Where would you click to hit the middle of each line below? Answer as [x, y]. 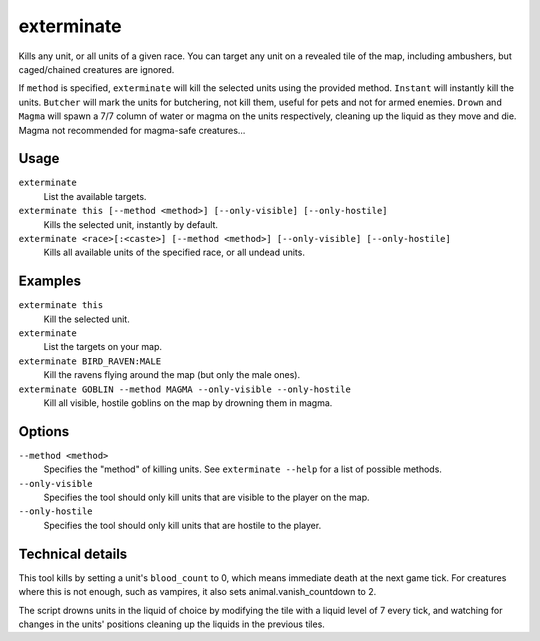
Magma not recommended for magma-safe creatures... [132, 130]
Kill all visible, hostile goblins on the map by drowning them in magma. [188, 403]
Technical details [73, 553]
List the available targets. [95, 196]
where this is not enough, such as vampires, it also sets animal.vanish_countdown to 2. [197, 592]
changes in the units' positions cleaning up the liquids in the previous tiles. [171, 624]
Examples [50, 281]
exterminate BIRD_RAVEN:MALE [90, 361]
